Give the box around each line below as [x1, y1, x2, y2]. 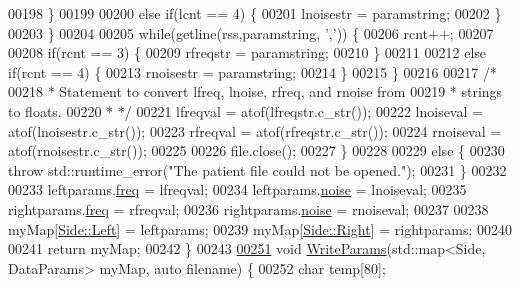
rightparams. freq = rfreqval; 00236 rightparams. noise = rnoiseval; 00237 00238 [8, 198, 489, 219]
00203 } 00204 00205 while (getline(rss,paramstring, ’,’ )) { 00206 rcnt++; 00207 [8, 22, 494, 43]
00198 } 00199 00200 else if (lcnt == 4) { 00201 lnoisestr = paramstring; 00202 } [8, 3, 502, 23]
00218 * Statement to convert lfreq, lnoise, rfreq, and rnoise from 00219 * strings [8, 81, 503, 102]
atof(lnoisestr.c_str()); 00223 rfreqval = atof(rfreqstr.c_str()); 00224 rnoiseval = [8, 120, 502, 141]
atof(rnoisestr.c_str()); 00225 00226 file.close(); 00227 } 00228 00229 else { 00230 [8, 140, 505, 161]
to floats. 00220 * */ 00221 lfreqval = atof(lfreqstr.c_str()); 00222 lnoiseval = [8, 100, 483, 121]
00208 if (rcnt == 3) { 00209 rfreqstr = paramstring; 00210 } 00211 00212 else [8, 42, 487, 63]
